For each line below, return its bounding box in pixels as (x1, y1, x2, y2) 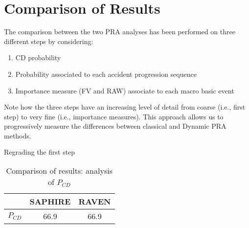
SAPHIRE (29, 196, 71, 207)
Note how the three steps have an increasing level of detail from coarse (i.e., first (4, 102, 246, 112)
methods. (4, 130, 31, 140)
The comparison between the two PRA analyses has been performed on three (4, 26, 235, 37)
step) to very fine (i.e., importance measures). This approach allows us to (4, 111, 224, 121)
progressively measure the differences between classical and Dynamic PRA (4, 121, 226, 131)
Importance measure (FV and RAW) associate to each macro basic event (15, 85, 234, 95)
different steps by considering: (4, 36, 93, 46)
